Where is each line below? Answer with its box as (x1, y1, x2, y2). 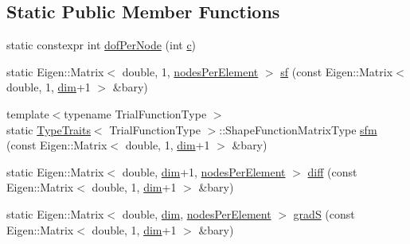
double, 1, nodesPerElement (122, 63, 259, 79)
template (6, 105, 49, 122)
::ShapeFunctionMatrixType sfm (219, 121, 377, 137)
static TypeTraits (6, 121, 91, 137)
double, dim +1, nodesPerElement (122, 163, 286, 180)
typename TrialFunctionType (64, 105, 207, 122)
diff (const (307, 163, 357, 180)
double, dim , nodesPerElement (122, 205, 271, 222)
